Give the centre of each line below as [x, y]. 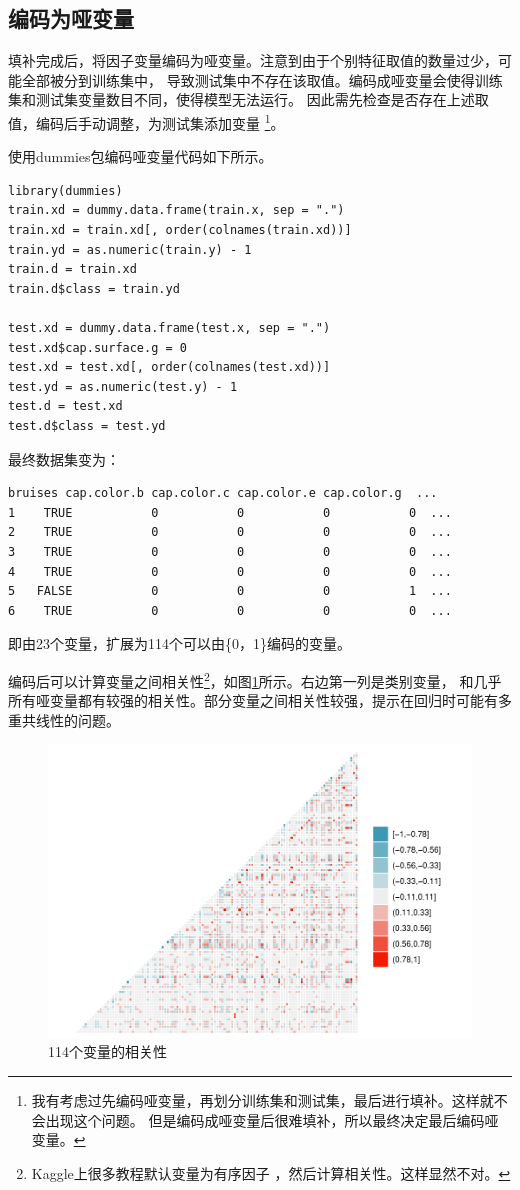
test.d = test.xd [65, 406]
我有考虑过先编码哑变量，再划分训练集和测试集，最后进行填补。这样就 [262, 1100]
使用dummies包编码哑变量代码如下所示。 [140, 156]
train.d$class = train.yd [94, 288]
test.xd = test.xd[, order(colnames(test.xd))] [169, 367]
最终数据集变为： [64, 458]
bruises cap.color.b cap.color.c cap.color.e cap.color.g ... [223, 493]
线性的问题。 [77, 719]
